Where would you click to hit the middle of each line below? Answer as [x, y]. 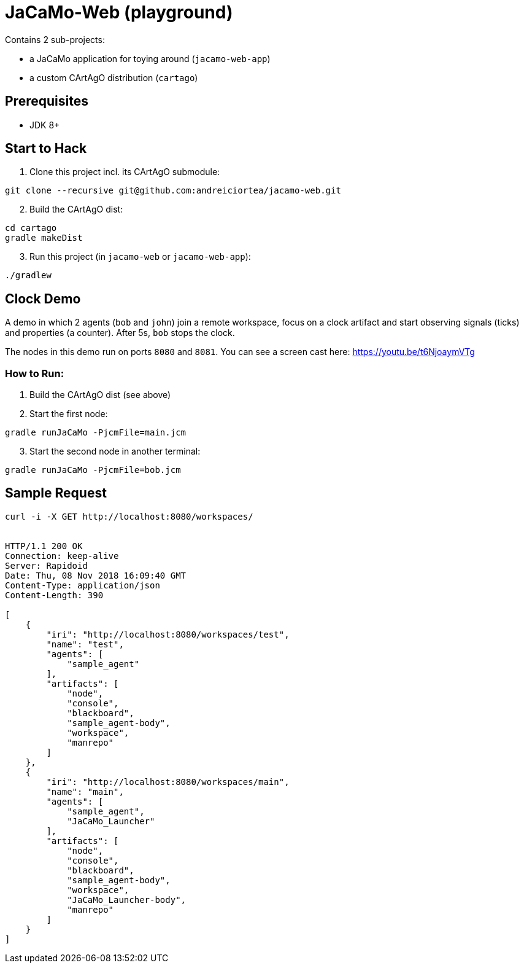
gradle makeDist [44, 238]
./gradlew [28, 275]
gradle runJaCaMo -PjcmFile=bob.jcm [93, 470]
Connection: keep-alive [62, 556]
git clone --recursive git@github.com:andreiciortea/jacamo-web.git [173, 191]
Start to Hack [46, 149]
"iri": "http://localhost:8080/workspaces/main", [168, 782]
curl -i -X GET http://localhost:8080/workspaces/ [129, 516]
